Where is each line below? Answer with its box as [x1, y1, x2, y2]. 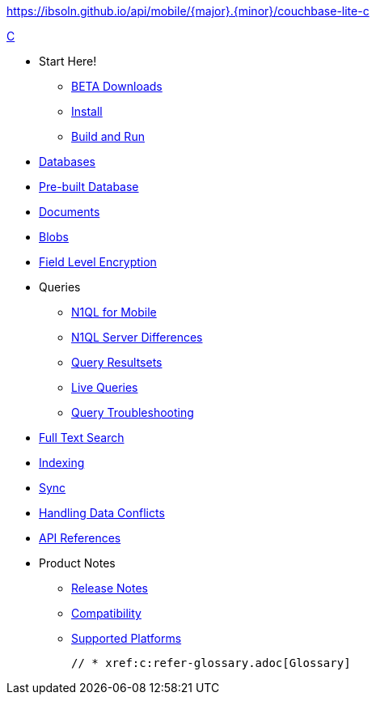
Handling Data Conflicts [39, 506, 165, 520]
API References [39, 531, 121, 545]
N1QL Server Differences [71, 330, 203, 344]
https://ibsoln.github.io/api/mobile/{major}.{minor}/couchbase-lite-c [6, 4, 370, 18]
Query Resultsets [71, 355, 163, 369]
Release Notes [71, 581, 148, 595]
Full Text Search [39, 431, 125, 444]
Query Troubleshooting [71, 406, 194, 419]
